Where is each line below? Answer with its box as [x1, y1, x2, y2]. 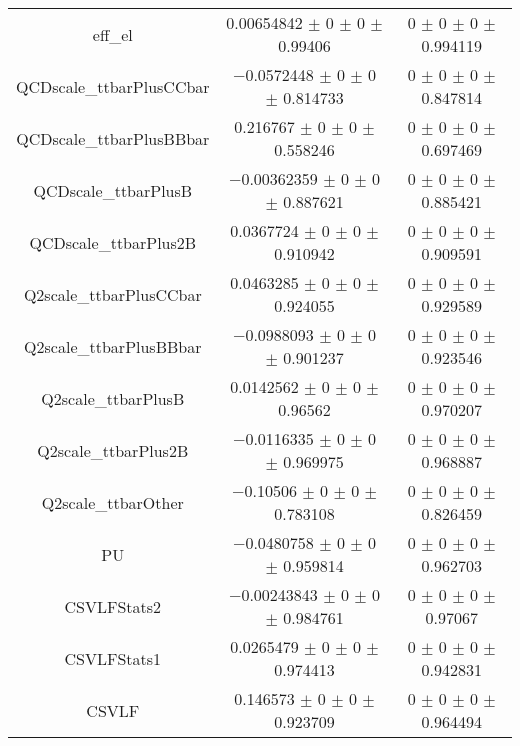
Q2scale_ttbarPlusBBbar [24, 334, 202, 358]
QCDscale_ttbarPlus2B [29, 230, 197, 254]
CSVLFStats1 [64, 646, 162, 670]
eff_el [92, 22, 133, 46]
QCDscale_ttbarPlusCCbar [16, 74, 210, 98]
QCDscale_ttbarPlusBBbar [16, 126, 210, 150]
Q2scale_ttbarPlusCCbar [23, 282, 202, 306]
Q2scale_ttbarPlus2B [37, 438, 189, 462]
